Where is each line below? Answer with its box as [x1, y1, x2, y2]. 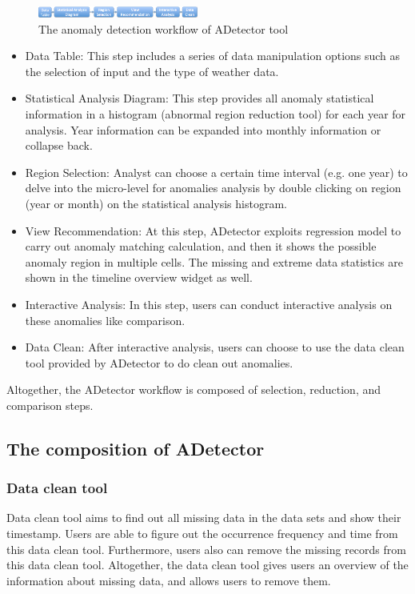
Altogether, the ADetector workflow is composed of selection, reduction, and [6, 381, 381, 398]
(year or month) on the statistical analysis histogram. [25, 195, 287, 211]
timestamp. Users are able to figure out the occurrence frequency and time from [6, 525, 398, 542]
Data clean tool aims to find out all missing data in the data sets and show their [6, 509, 401, 526]
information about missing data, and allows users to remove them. [6, 572, 331, 588]
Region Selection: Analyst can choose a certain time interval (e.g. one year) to [25, 163, 408, 180]
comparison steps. [6, 396, 94, 413]
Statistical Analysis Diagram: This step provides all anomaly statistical [25, 90, 374, 106]
